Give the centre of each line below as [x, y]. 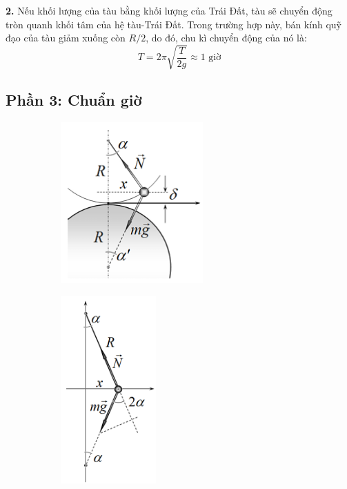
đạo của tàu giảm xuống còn [66, 38]
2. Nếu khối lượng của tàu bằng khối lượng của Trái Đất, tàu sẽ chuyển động [169, 10]
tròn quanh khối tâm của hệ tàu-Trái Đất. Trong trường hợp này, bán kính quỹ [173, 24]
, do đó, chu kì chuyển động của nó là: [226, 38]
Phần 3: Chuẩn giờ [74, 99]
